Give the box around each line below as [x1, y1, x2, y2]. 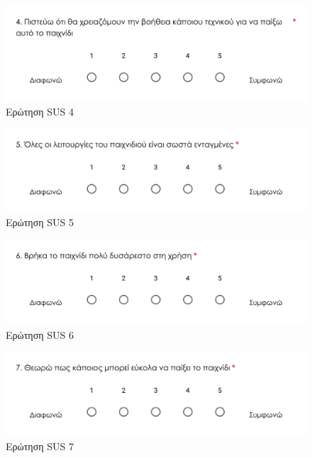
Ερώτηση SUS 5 [6, 215, 74, 230]
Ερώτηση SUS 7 [6, 438, 74, 453]
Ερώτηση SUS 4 [6, 104, 74, 118]
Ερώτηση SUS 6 [6, 327, 74, 342]
